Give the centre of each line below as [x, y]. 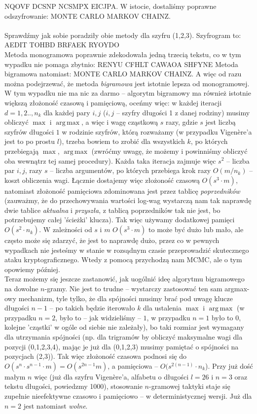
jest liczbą [220, 122]
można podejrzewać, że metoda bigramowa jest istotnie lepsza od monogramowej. [127, 83]
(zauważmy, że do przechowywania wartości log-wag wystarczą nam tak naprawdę [128, 200]
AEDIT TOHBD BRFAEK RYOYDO [62, 45]
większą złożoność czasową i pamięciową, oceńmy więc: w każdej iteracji [113, 102]
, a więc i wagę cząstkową [120, 122]
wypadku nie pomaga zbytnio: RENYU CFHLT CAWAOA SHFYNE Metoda [121, 64]
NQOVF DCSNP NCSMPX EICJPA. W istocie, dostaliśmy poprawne [110, 6]
